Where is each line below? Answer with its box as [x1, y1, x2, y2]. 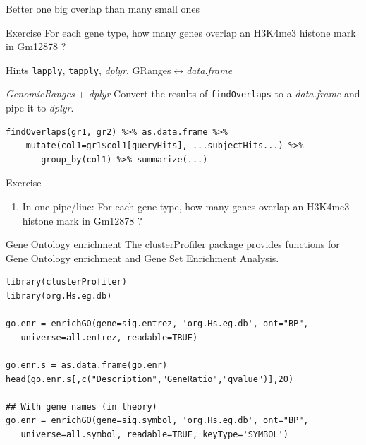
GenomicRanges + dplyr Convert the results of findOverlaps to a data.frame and [6, 86, 360, 101]
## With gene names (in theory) [6, 401, 157, 412]
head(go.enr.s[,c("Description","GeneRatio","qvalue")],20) [6, 374, 294, 384]
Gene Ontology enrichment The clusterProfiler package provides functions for [6, 237, 340, 251]
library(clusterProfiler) [6, 277, 127, 287]
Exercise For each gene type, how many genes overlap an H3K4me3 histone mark [6, 25, 356, 40]
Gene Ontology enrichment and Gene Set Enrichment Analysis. [6, 250, 279, 265]
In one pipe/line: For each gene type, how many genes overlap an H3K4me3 [22, 199, 350, 214]
